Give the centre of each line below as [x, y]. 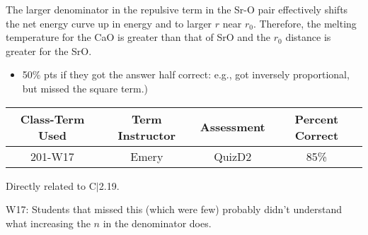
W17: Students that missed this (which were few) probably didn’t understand [174, 209]
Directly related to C [51, 185]
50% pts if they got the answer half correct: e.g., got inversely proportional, [186, 74]
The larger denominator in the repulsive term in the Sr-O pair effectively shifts [177, 9]
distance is [308, 37]
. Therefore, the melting [305, 23]
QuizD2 [233, 156]
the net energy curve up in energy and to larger [109, 23]
